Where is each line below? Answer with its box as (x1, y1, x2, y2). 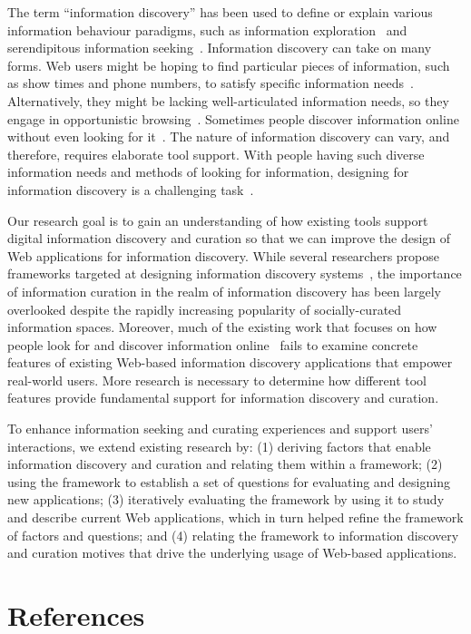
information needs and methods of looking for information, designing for (7, 162, 409, 181)
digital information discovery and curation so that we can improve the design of (7, 229, 451, 248)
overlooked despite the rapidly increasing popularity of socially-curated (7, 299, 402, 318)
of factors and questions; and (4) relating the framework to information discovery (7, 525, 459, 544)
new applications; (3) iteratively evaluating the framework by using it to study (7, 490, 445, 509)
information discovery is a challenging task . (7, 180, 254, 199)
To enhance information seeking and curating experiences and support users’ (7, 419, 433, 438)
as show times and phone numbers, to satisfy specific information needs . (7, 73, 414, 93)
